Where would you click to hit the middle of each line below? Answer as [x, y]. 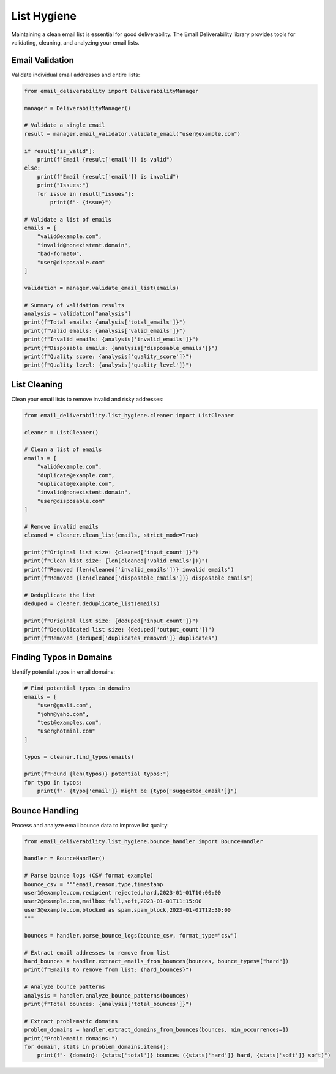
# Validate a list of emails [68, 219]
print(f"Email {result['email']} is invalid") [108, 177]
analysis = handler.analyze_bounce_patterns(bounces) [106, 995]
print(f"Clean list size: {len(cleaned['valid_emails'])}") [116, 561]
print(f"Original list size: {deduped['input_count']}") [111, 621]
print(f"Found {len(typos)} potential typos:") [97, 774]
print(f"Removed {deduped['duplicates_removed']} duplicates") [121, 638]
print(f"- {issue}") [81, 202]
